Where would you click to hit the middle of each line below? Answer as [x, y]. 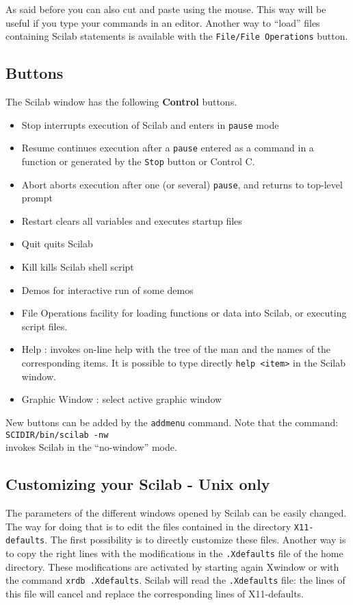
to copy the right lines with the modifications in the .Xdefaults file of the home [174, 553]
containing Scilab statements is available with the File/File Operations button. [177, 36]
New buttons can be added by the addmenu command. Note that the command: [172, 422]
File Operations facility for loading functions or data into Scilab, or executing [184, 313]
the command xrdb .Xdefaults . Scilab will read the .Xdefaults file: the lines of [175, 580]
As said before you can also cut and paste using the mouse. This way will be [166, 9]
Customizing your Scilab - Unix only [138, 484]
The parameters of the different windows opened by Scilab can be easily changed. [176, 512]
